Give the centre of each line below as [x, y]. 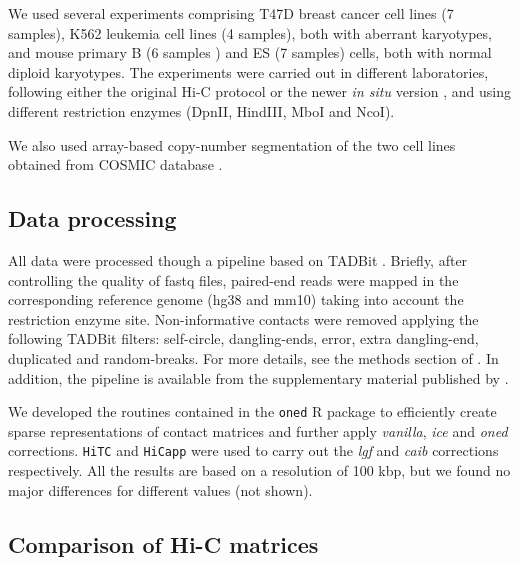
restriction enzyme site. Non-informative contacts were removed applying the [243, 318]
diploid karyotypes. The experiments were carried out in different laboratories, [248, 71]
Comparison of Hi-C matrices [163, 543]
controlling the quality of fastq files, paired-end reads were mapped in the [233, 279]
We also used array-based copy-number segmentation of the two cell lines [232, 144]
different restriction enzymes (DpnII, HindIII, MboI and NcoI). [201, 110]
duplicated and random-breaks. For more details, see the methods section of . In [253, 357]
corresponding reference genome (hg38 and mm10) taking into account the [236, 299]
